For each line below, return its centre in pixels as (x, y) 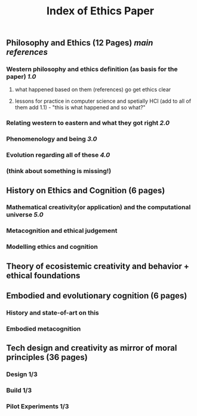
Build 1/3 (19, 390)
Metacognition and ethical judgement (62, 231)
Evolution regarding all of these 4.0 (58, 155)
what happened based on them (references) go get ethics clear (93, 90)
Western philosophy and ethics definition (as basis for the (92, 69)
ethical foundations (43, 275)
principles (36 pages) (47, 357)
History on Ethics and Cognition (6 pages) (86, 190)
